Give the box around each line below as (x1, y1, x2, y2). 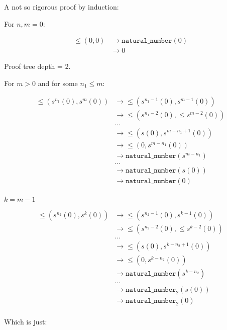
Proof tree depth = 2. (4, 61, 71, 71)
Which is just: (4, 316, 47, 326)
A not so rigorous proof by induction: (4, 2, 119, 12)
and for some (38, 77, 78, 88)
